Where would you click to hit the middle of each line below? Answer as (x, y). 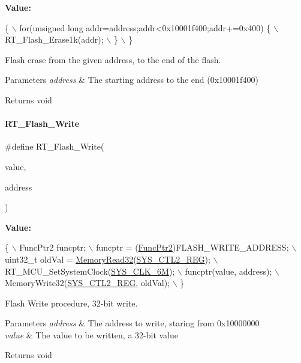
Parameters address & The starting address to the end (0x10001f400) (132, 80)
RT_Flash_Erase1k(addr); (54, 39)
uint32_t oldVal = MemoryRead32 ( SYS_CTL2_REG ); (108, 259)
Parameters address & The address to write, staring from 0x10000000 (132, 323)
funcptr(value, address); (228, 271)
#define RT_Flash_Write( (55, 146)
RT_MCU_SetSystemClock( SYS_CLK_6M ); (90, 271)
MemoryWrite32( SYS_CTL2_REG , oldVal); (88, 283)
